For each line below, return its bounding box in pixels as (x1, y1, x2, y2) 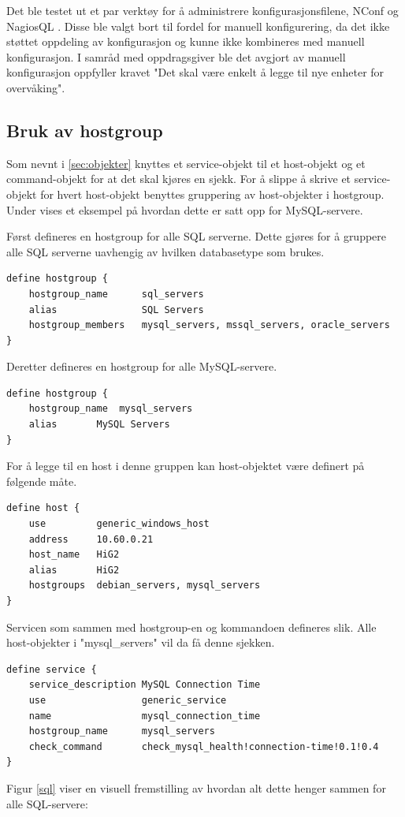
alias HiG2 (28, 564, 120, 576)
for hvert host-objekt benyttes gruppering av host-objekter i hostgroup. (40, 185, 385, 202)
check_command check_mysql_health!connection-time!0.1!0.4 (28, 741, 379, 752)
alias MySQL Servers (28, 419, 170, 431)
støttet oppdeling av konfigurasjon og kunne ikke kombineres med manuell (6, 33, 365, 50)
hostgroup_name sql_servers (28, 288, 204, 300)
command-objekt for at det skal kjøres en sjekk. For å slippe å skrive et (6, 170, 351, 187)
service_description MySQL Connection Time (28, 679, 261, 691)
